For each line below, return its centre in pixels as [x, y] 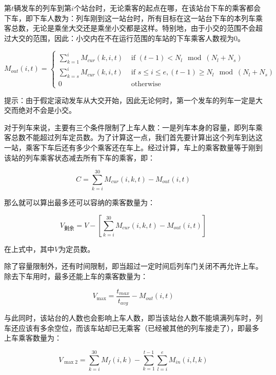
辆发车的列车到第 [43, 8]
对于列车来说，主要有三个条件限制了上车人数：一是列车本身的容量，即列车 [130, 127]
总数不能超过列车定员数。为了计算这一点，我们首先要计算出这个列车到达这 [137, 137]
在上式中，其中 [29, 249]
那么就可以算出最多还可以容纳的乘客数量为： [80, 202]
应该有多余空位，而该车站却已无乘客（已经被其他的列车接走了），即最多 [139, 328]
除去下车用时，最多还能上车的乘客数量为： [76, 276]
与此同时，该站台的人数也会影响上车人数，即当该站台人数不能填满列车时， [130, 318]
